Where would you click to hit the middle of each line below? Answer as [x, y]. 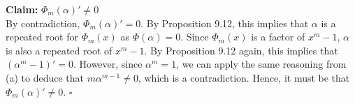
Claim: [22, 9]
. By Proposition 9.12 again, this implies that [241, 50]
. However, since [108, 64]
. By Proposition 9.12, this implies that [225, 23]
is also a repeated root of [59, 50]
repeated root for [42, 37]
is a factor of [278, 37]
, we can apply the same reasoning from [261, 64]
